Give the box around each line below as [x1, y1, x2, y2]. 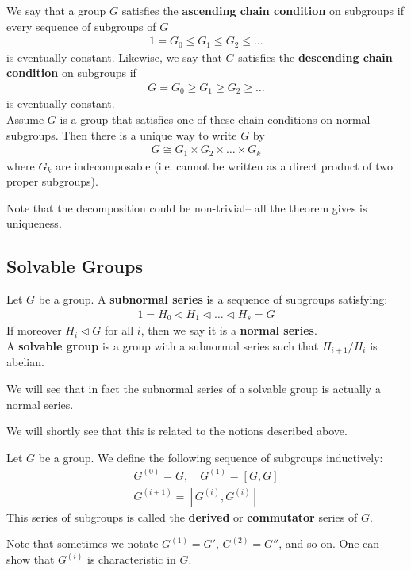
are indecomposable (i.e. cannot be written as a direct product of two [56, 157, 394, 174]
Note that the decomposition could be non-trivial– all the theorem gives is [6, 199, 367, 216]
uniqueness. [6, 215, 62, 231]
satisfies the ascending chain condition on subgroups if [121, 2, 404, 18]
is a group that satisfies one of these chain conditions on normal [60, 110, 371, 127]
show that [6, 551, 55, 568]
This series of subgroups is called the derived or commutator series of [6, 508, 358, 525]
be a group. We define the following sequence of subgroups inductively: [38, 449, 383, 465]
